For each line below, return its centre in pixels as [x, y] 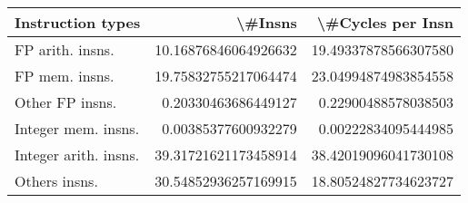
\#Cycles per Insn [385, 22]
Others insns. [56, 181]
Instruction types [78, 22]
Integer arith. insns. [77, 155]
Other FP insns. [66, 102]
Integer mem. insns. [77, 128]
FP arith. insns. [65, 49]
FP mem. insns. [65, 76]
